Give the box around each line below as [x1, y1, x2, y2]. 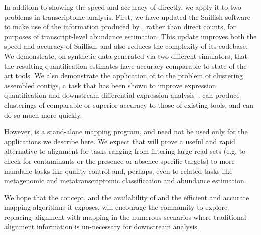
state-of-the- [212, 60, 249, 71]
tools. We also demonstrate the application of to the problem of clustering [15, 70, 243, 81]
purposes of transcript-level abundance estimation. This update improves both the [4, 31, 257, 41]
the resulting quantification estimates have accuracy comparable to [4, 60, 210, 71]
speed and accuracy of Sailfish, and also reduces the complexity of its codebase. [4, 41, 248, 51]
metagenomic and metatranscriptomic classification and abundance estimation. [4, 175, 246, 186]
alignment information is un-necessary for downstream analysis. [4, 221, 199, 232]
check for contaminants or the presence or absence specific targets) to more [4, 155, 235, 166]
